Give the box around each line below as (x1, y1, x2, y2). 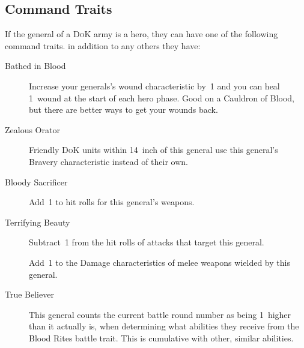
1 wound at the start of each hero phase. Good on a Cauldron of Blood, (29, 91, 294, 104)
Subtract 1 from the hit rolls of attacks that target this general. (29, 236, 264, 248)
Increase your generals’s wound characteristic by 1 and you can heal (29, 79, 280, 92)
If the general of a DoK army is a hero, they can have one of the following (5, 28, 278, 40)
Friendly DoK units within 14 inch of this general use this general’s (29, 143, 278, 156)
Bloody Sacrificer (5, 175, 68, 188)
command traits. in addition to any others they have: (5, 39, 201, 52)
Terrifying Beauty (5, 215, 70, 228)
